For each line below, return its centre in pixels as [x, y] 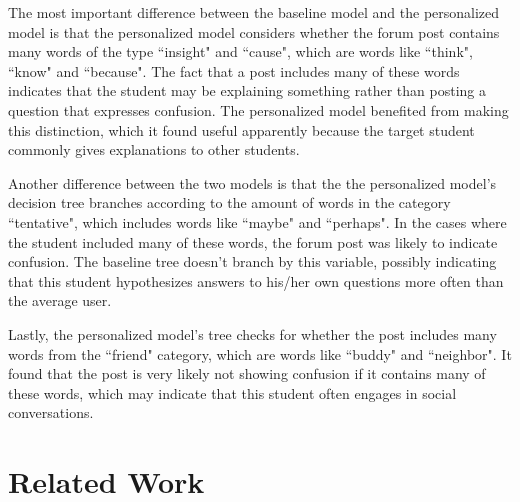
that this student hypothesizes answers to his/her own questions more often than [256, 280]
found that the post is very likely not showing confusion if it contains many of [247, 373]
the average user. [60, 300]
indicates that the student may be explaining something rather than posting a [247, 90]
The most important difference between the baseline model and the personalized [254, 12]
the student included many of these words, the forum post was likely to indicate [253, 241]
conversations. [51, 412]
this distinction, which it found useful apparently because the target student [241, 129]
